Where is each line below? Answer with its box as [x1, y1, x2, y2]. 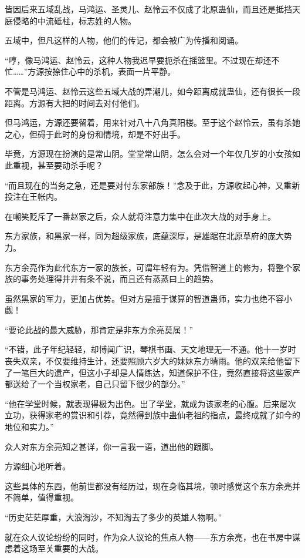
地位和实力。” [5, 421, 54, 433]
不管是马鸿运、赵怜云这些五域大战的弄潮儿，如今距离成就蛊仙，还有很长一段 [5, 85, 300, 97]
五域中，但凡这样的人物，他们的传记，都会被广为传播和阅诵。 [5, 34, 243, 46]
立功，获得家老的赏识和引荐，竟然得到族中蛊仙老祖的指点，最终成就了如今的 [5, 409, 300, 421]
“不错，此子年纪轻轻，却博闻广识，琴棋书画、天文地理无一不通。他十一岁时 [5, 343, 296, 355]
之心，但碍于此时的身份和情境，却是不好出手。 [5, 127, 185, 140]
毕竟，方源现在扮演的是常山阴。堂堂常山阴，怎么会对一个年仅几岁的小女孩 [5, 147, 292, 160]
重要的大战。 [53, 542, 103, 554]
